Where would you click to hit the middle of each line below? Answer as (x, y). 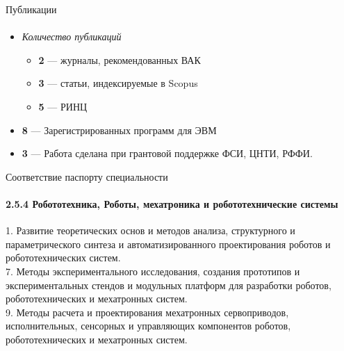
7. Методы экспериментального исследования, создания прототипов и (153, 271)
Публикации (31, 9)
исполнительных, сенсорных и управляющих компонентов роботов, (148, 326)
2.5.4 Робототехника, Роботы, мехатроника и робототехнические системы (172, 203)
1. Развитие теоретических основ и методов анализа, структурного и (150, 230)
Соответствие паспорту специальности (87, 176)
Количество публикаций (72, 36)
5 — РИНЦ (63, 106)
